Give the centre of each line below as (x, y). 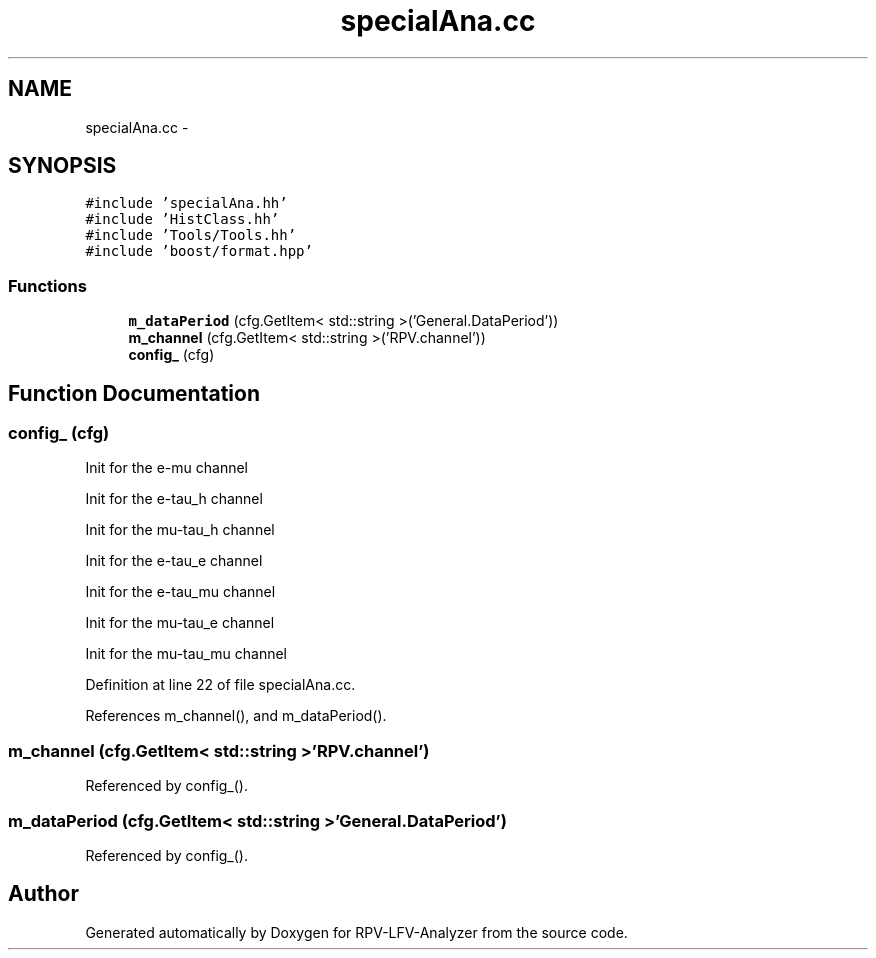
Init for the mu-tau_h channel (180, 530)
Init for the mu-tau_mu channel (186, 654)
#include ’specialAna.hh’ (186, 203)
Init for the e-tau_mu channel (180, 592)
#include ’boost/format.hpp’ (199, 251)
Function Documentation (134, 393)
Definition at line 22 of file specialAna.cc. (220, 685)
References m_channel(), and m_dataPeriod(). (236, 716)
